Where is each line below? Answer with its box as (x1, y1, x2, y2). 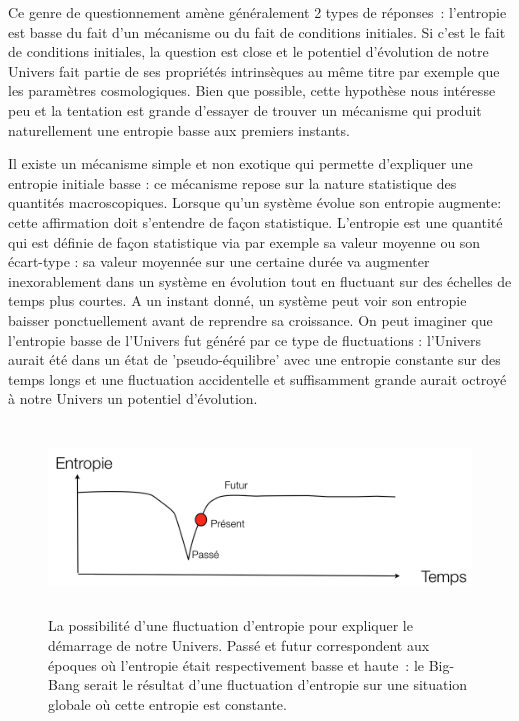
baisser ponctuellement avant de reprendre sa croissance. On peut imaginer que (8, 309, 493, 330)
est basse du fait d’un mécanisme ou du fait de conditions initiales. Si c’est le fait (8, 21, 506, 42)
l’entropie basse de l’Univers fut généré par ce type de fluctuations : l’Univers (8, 329, 482, 350)
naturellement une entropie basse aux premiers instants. (8, 119, 350, 140)
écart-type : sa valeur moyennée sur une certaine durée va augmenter (8, 251, 430, 272)
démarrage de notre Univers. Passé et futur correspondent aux (48, 635, 430, 656)
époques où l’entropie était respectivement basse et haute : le (48, 654, 425, 675)
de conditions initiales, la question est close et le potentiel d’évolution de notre (8, 41, 489, 62)
